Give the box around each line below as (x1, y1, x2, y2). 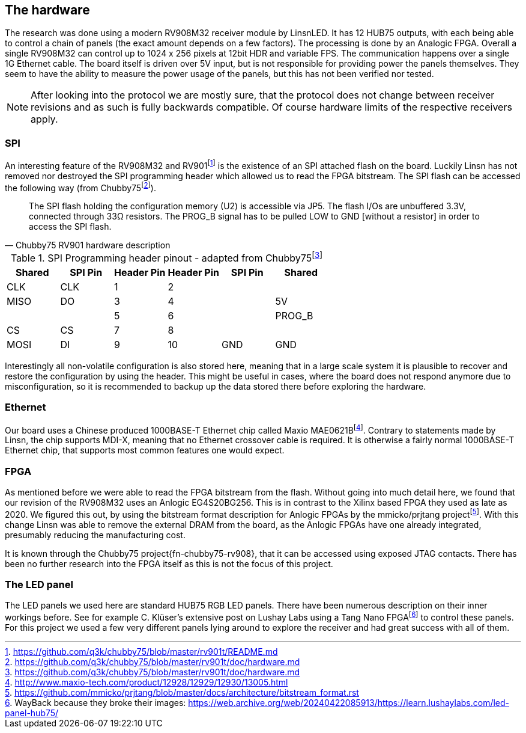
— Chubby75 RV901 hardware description (5, 240, 171, 251)
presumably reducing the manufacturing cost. (5, 529, 186, 540)
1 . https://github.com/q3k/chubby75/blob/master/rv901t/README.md (5, 646, 278, 657)
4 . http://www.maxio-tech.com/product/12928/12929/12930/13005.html (5, 677, 288, 688)
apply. (31, 113, 58, 126)
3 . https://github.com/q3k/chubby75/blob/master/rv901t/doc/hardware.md (5, 667, 300, 678)
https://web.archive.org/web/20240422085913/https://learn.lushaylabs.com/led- (188, 698, 510, 708)
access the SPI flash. (29, 221, 112, 232)
